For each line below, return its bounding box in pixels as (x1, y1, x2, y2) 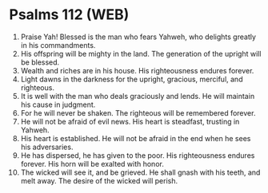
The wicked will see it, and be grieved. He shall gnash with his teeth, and (20, 167, 261, 177)
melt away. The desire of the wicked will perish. (20, 175, 178, 185)
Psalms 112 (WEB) (9, 6, 130, 24)
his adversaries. (20, 142, 74, 152)
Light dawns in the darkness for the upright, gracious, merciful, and (20, 74, 243, 84)
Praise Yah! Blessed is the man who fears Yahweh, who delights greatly (20, 32, 257, 41)
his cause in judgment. (20, 100, 96, 109)
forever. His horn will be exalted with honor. (20, 159, 165, 168)
